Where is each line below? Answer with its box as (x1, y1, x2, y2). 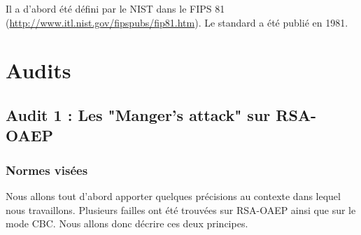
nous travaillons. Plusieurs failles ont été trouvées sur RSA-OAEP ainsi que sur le (6, 202, 356, 217)
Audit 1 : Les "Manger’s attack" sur (6, 104, 271, 125)
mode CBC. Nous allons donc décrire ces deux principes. (6, 216, 248, 231)
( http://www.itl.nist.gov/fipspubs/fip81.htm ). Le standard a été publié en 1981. (6, 15, 348, 29)
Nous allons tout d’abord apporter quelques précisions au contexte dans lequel (6, 188, 341, 203)
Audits (6, 56, 71, 85)
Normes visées (6, 161, 88, 178)
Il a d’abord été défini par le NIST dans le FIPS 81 (6, 1, 225, 15)
